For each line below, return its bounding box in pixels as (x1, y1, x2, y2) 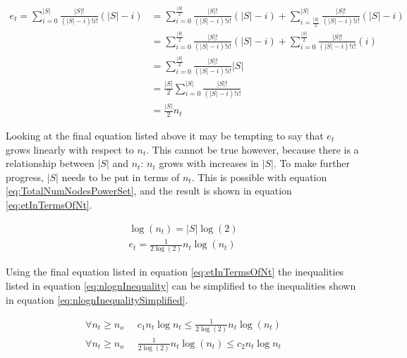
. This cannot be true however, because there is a (146, 142, 359, 156)
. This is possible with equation (191, 169, 327, 184)
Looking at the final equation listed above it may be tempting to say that (6, 128, 324, 143)
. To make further (273, 156, 351, 171)
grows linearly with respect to (6, 142, 134, 156)
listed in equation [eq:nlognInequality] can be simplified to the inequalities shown (6, 278, 356, 293)
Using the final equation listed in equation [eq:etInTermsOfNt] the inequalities (6, 264, 344, 279)
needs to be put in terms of (61, 169, 180, 184)
